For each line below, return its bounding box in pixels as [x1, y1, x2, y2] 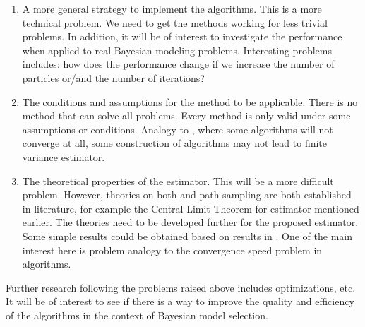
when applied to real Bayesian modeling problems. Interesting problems [22, 42, 332, 57]
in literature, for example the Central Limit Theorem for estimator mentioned [22, 201, 359, 215]
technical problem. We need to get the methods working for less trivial [22, 15, 328, 30]
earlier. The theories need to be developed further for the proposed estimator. [22, 215, 359, 230]
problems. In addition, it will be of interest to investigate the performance [22, 29, 342, 44]
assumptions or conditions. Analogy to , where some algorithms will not [22, 121, 333, 136]
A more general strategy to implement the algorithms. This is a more [22, 1, 322, 16]
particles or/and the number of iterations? [22, 70, 205, 85]
